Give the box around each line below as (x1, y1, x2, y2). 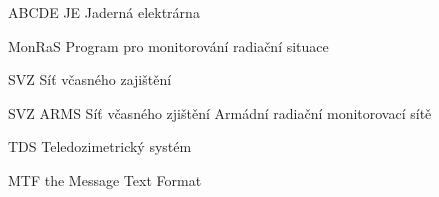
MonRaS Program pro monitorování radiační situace (8, 35, 329, 56)
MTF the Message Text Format (8, 169, 202, 190)
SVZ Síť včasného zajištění (8, 69, 172, 90)
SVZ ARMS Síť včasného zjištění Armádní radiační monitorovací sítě (8, 102, 432, 123)
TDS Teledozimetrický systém (8, 136, 192, 157)
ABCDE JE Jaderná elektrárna (8, 2, 200, 22)
